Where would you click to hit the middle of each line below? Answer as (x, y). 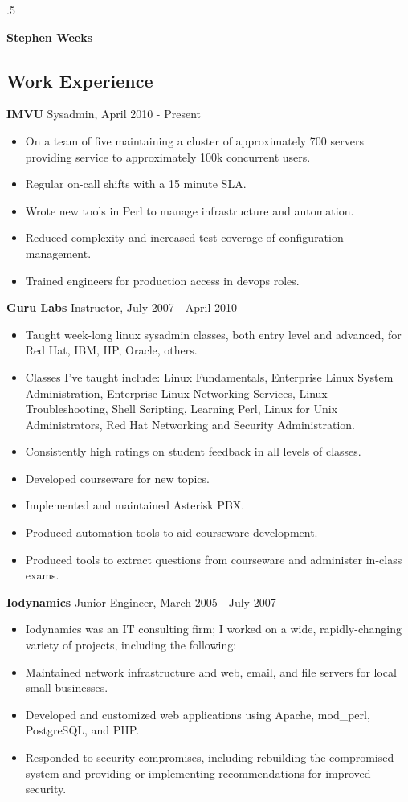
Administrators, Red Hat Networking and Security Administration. (190, 424)
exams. (42, 575)
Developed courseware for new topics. (117, 478)
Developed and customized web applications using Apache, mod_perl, (198, 714)
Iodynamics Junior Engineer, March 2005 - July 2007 (141, 601)
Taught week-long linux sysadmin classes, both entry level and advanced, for (213, 334)
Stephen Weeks (50, 37)
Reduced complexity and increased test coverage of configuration (184, 237)
